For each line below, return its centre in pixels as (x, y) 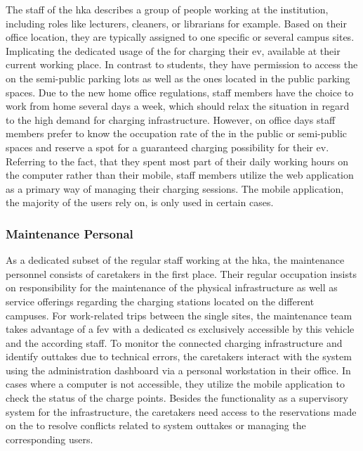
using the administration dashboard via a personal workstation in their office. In (178, 370)
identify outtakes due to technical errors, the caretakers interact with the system (179, 356)
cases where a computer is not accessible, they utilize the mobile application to (176, 384)
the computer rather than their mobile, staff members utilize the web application (180, 175)
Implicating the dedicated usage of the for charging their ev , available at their (173, 50)
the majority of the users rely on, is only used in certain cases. (140, 202)
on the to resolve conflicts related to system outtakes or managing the (156, 425)
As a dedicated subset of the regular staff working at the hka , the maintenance (175, 260)
